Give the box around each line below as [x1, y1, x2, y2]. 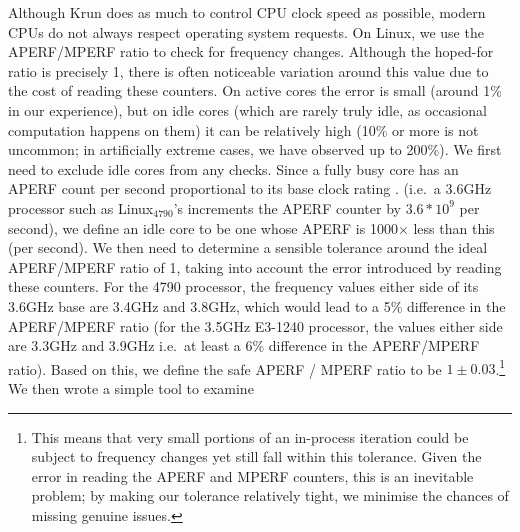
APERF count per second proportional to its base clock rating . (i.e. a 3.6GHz [8, 178, 492, 199]
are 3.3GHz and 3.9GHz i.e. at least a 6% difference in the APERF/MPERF [8, 335, 480, 356]
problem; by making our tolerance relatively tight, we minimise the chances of [31, 485, 509, 506]
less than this [413, 217, 495, 238]
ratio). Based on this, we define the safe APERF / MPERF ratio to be [8, 358, 442, 379]
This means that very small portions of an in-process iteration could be [31, 426, 469, 447]
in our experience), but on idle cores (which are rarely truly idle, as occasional [8, 99, 487, 120]
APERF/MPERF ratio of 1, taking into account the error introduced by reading [8, 256, 502, 277]
